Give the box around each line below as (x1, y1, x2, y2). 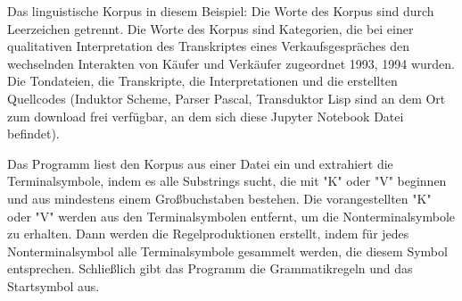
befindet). (7, 124, 60, 143)
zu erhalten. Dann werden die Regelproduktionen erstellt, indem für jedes (7, 224, 409, 243)
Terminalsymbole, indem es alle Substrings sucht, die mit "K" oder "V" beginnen (7, 171, 447, 190)
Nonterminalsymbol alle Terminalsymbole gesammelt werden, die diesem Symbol (7, 241, 448, 260)
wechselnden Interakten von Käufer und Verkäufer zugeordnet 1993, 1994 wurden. (7, 54, 456, 72)
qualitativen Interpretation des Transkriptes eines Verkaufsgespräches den (7, 37, 410, 55)
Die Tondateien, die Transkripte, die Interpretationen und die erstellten (7, 71, 398, 90)
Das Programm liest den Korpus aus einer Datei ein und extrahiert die (7, 154, 393, 172)
